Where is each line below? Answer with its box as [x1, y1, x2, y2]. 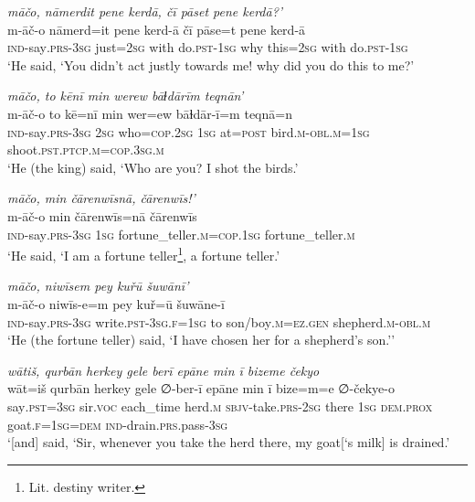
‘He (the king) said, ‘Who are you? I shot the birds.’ [7, 157, 299, 176]
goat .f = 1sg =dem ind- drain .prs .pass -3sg [7, 414, 228, 433]
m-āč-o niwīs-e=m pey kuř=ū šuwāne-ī [7, 294, 225, 313]
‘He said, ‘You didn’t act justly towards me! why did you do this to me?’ [7, 55, 415, 74]
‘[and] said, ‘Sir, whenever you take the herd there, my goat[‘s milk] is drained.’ [7, 433, 450, 452]
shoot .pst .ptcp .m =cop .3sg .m [7, 140, 164, 159]
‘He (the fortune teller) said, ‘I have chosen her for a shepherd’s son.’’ [7, 330, 396, 349]
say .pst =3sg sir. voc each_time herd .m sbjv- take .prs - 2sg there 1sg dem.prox [7, 396, 433, 415]
